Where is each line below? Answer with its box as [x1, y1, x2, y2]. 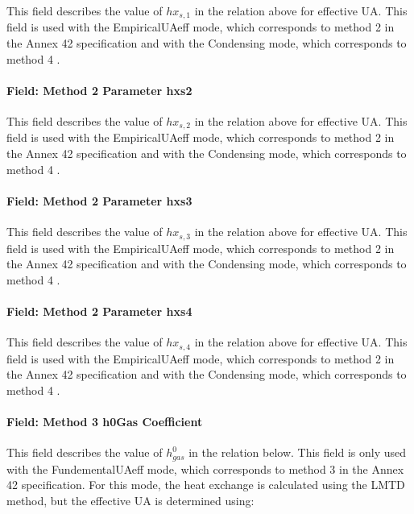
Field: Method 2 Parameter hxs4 [6, 302, 193, 319]
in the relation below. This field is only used [188, 444, 406, 461]
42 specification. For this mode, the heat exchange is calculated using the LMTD [6, 476, 405, 493]
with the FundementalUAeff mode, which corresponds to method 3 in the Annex [6, 460, 404, 477]
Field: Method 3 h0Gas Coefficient [6, 412, 203, 429]
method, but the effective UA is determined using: [6, 491, 255, 508]
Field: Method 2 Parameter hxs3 [6, 192, 193, 209]
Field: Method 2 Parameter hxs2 [6, 81, 193, 98]
